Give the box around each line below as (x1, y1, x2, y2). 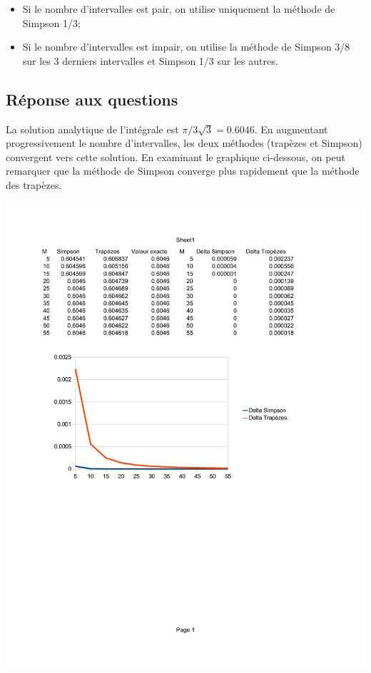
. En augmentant (254, 121, 328, 136)
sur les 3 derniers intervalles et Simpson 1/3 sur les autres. (22, 53, 278, 68)
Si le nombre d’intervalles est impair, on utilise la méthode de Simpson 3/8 (22, 39, 350, 54)
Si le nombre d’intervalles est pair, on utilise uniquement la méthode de (22, 1, 335, 16)
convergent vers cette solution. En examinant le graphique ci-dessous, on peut (6, 149, 345, 164)
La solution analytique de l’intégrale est (6, 121, 179, 136)
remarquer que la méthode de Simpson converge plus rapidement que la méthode (6, 163, 360, 178)
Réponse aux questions (6, 88, 178, 110)
